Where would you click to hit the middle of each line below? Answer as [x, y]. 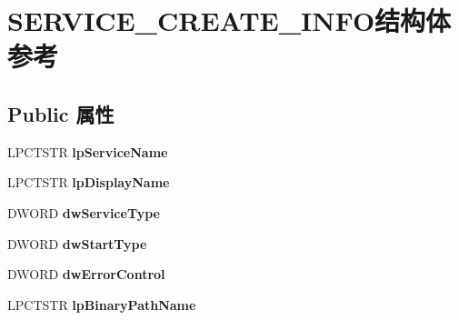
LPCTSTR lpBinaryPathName [102, 304]
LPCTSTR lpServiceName [88, 151]
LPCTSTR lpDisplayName [89, 182]
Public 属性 [61, 113]
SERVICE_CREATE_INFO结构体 [229, 20]
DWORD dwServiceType [84, 212]
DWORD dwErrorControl [86, 274]
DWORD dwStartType [77, 243]
